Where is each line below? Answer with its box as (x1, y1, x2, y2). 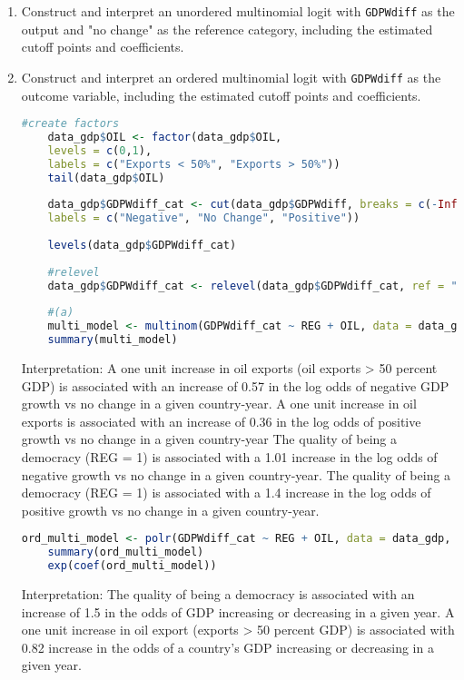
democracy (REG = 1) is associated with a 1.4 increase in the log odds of (21, 483, 431, 502)
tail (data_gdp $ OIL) (47, 171, 165, 184)
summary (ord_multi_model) (47, 546, 204, 559)
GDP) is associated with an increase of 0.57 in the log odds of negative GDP (21, 376, 449, 395)
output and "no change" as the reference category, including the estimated (21, 19, 433, 38)
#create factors (21, 117, 120, 131)
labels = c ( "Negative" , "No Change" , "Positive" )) (47, 212, 360, 225)
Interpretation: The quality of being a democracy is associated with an (21, 584, 415, 603)
